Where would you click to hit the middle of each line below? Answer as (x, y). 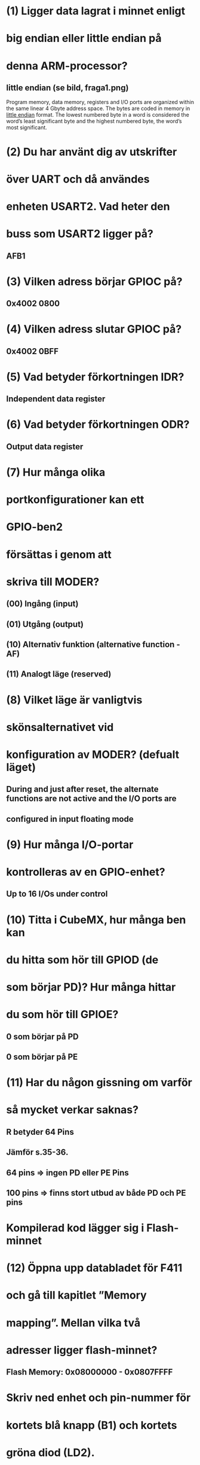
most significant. (27, 127)
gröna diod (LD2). (50, 1452)
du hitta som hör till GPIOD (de (82, 960)
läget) (21, 767)
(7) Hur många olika (56, 472)
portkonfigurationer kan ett (75, 500)
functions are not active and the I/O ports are (91, 799)
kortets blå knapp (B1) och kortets (92, 1425)
